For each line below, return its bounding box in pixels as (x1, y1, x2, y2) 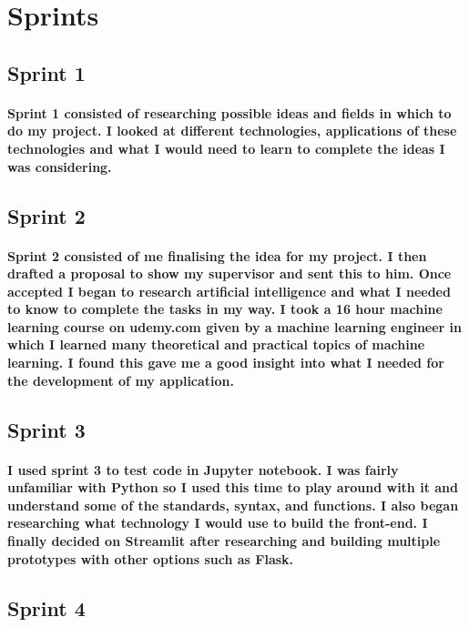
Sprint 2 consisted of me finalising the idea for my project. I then (7, 246, 427, 265)
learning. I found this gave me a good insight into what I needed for (7, 353, 444, 372)
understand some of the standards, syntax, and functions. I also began (7, 495, 459, 514)
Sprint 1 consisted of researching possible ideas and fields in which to (7, 103, 452, 122)
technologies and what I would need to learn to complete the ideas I (7, 138, 445, 157)
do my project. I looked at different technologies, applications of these (7, 121, 457, 140)
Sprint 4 (7, 593, 86, 622)
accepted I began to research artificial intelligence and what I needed (7, 281, 451, 300)
